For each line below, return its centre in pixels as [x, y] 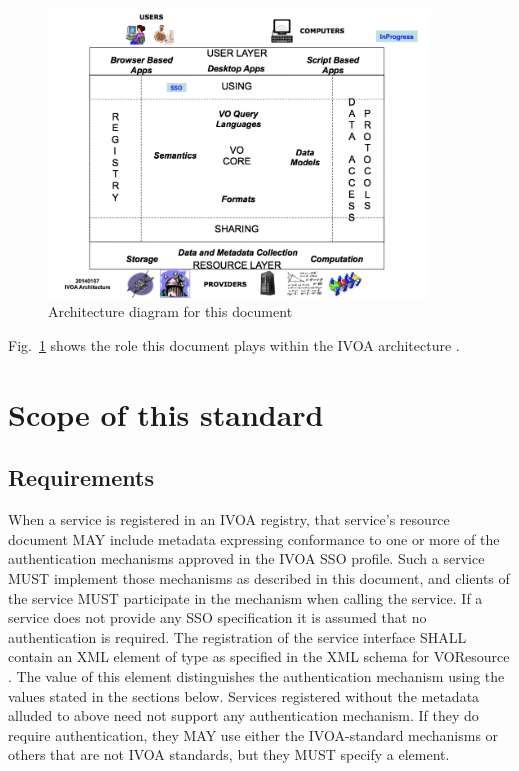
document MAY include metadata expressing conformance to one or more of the [254, 538]
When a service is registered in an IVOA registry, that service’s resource [229, 519]
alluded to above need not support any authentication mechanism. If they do [243, 715]
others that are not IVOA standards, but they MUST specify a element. [229, 754]
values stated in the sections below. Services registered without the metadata [244, 695]
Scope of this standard [166, 413]
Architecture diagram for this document [170, 311]
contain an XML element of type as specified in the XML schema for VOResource [259, 656]
